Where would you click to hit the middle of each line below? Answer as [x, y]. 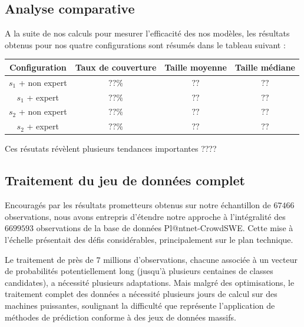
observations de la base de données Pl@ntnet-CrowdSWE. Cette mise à [165, 228]
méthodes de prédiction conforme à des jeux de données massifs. [120, 317]
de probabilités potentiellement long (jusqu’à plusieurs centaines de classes [139, 271]
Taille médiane [265, 67]
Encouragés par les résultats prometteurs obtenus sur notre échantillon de [138, 205]
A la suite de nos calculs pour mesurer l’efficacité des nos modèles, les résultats [147, 33]
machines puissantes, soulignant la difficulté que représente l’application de [140, 305]
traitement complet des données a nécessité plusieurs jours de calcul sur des [141, 294]
